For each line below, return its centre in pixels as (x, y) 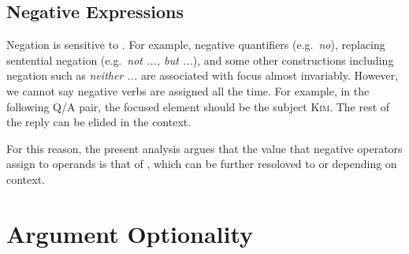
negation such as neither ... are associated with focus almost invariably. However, (203, 75)
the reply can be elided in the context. (99, 122)
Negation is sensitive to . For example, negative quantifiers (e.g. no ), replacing (196, 45)
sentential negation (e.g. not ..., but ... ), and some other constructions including (200, 60)
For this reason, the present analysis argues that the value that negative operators (204, 148)
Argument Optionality (130, 233)
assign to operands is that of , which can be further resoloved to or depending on (202, 164)
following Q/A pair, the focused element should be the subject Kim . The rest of (198, 106)
